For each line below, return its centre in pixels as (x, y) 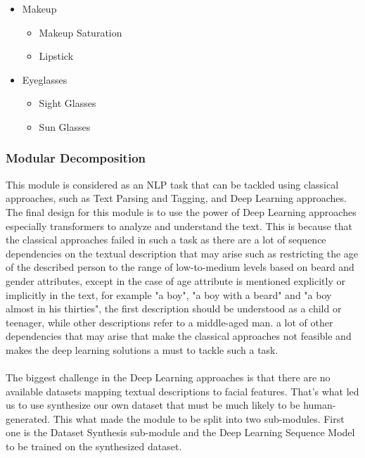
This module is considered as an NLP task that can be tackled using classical (172, 184)
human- (320, 405)
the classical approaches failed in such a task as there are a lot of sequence (166, 240)
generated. (28, 418)
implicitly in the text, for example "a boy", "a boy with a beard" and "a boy (169, 294)
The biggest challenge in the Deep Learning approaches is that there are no (168, 377)
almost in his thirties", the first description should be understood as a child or (174, 308)
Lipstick (56, 56)
